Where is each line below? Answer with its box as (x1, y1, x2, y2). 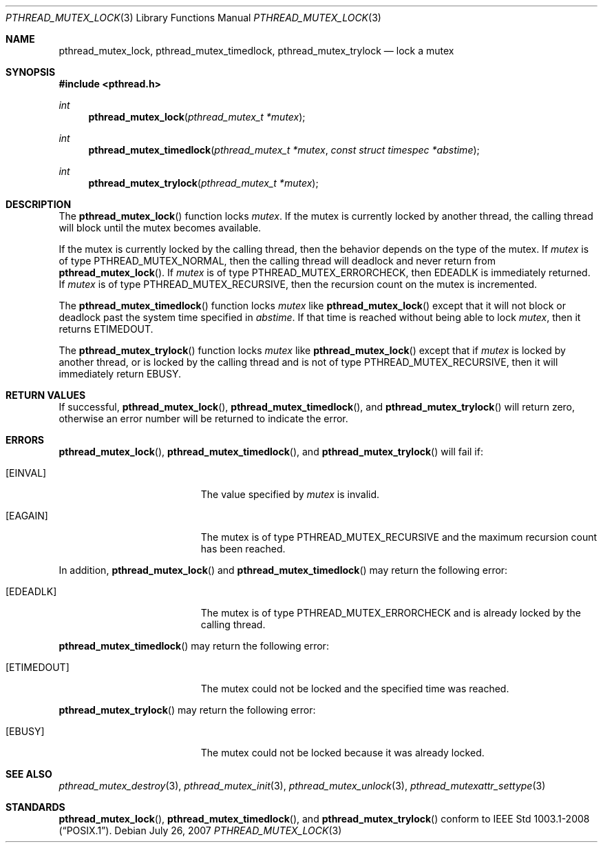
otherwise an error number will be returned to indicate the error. (59, 413, 348, 424)
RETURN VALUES (6, 389, 86, 401)
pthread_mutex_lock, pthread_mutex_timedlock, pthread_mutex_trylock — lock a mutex (59, 45, 454, 56)
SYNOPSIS (6, 66, 56, 78)
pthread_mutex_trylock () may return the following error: (59, 704, 316, 716)
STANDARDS (6, 801, 65, 813)
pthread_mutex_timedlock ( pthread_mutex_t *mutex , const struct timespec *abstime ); (88, 144, 480, 156)
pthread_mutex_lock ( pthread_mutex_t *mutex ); (88, 111, 306, 123)
